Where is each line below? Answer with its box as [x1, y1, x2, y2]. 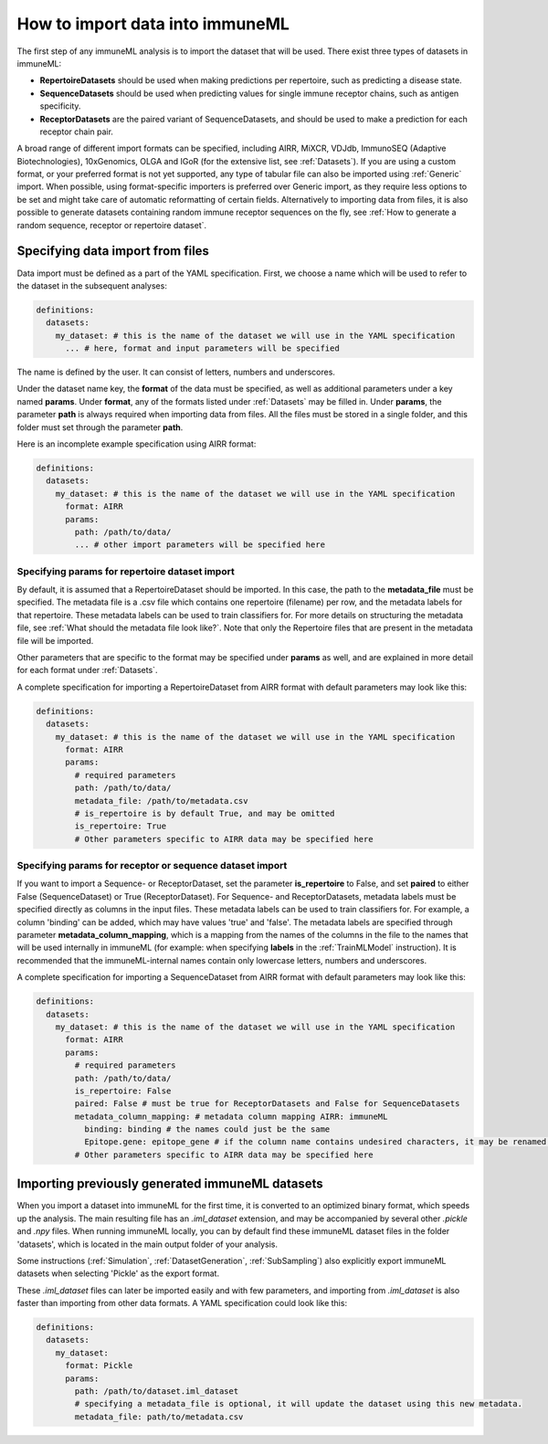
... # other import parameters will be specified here [74, 540, 326, 550]
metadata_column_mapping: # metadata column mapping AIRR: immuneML [74, 1111, 388, 1122]
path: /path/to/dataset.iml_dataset [74, 1386, 239, 1397]
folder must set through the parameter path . [16, 421, 184, 433]
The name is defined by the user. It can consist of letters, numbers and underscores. [16, 366, 335, 378]
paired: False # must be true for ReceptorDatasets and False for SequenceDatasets [74, 1099, 460, 1109]
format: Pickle [65, 1361, 133, 1371]
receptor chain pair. [39, 126, 114, 137]
